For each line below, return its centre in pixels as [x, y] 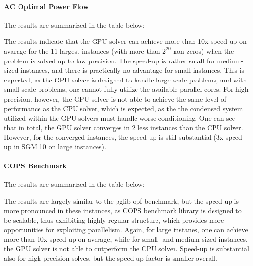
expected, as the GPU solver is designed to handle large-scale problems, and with [126, 79]
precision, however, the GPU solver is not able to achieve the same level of [115, 98]
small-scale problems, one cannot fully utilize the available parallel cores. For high [126, 89]
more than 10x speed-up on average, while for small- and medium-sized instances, [126, 239]
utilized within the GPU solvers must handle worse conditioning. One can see [120, 118]
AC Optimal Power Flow [47, 6]
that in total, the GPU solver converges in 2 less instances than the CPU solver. [124, 127]
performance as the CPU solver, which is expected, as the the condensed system [124, 108]
